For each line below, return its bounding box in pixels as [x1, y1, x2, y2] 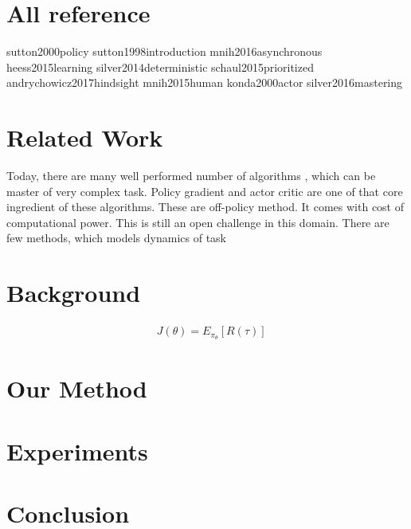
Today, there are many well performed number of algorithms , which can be [6, 167, 376, 184]
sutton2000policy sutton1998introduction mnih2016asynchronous [6, 43, 323, 60]
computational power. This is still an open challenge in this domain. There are [6, 214, 389, 230]
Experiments [6, 434, 148, 467]
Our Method [6, 372, 147, 405]
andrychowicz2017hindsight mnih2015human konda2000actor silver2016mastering [6, 74, 403, 91]
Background [6, 276, 141, 309]
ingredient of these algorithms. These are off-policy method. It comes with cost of [6, 198, 404, 215]
